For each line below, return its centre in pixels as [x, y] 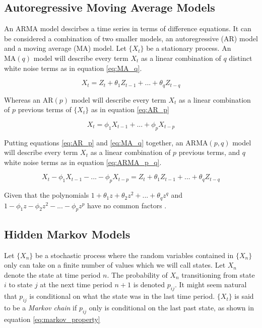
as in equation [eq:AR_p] [130, 109]
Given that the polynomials [47, 195]
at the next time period [76, 284]
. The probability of [137, 274]
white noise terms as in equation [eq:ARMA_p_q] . [83, 162]
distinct [241, 58]
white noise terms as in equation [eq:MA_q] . [73, 68]
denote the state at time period [52, 274]
